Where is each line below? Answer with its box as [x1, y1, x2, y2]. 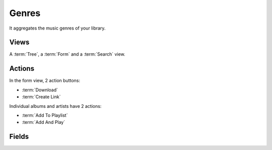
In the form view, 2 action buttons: [9, 78, 81, 84]
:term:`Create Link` [22, 94, 61, 100]
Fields [9, 132, 29, 141]
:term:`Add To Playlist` [22, 112, 68, 118]
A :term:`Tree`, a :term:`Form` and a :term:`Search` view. [9, 51, 125, 57]
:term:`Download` [22, 87, 58, 93]
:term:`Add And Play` [22, 119, 65, 125]
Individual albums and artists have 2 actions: [9, 103, 102, 109]
